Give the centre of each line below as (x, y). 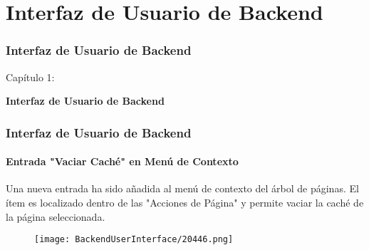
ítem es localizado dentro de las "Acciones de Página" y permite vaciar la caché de (185, 203)
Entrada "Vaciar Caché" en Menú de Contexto (122, 161)
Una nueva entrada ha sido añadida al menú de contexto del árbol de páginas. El (182, 188)
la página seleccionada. (56, 216)
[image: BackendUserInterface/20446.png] (134, 240)
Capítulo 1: (30, 77)
